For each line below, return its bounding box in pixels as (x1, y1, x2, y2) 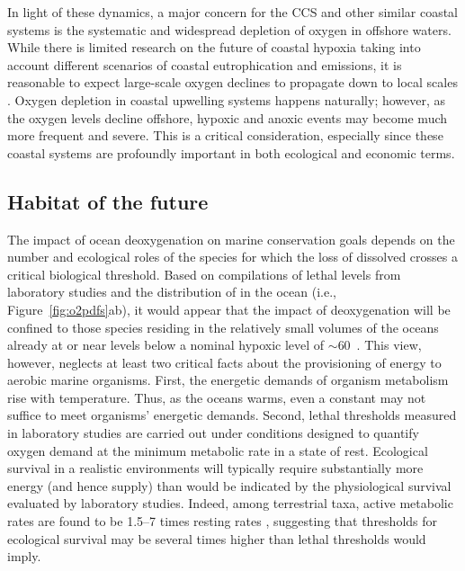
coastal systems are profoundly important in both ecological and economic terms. (7, 143, 455, 162)
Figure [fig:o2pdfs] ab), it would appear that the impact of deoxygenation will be (7, 299, 451, 318)
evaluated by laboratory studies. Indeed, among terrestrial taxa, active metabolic (7, 494, 453, 513)
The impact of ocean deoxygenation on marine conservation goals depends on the (7, 229, 455, 248)
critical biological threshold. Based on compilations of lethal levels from (7, 264, 401, 283)
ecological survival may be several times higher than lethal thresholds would (7, 529, 426, 548)
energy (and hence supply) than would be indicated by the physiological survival (7, 476, 452, 495)
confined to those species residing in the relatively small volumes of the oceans (7, 317, 439, 336)
